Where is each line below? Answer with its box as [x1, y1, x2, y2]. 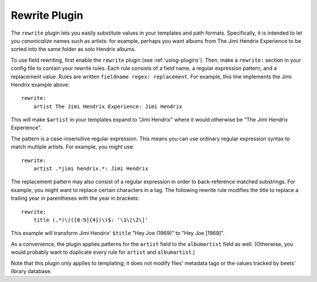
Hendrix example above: [11, 81, 70, 88]
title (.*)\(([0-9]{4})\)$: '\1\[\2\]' [33, 216, 149, 223]
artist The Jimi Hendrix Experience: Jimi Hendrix [33, 103, 183, 110]
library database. [11, 267, 52, 274]
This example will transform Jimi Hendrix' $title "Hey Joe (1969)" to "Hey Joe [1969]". [11, 230, 225, 237]
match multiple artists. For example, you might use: [11, 143, 134, 150]
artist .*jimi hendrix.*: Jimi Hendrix [33, 165, 149, 172]
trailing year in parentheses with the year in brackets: [11, 194, 140, 202]
